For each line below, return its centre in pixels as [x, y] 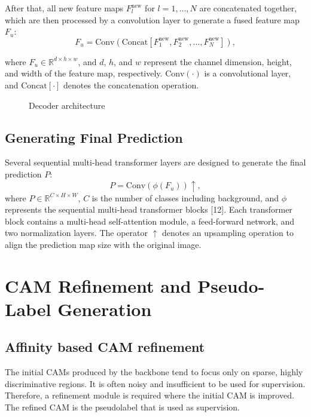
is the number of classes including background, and [185, 197]
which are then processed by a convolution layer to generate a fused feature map [152, 19]
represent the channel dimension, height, [218, 61]
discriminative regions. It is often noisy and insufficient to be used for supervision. [155, 383]
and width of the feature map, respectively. [84, 73]
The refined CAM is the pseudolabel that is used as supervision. [123, 407]
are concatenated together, [248, 8]
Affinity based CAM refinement [105, 347]
